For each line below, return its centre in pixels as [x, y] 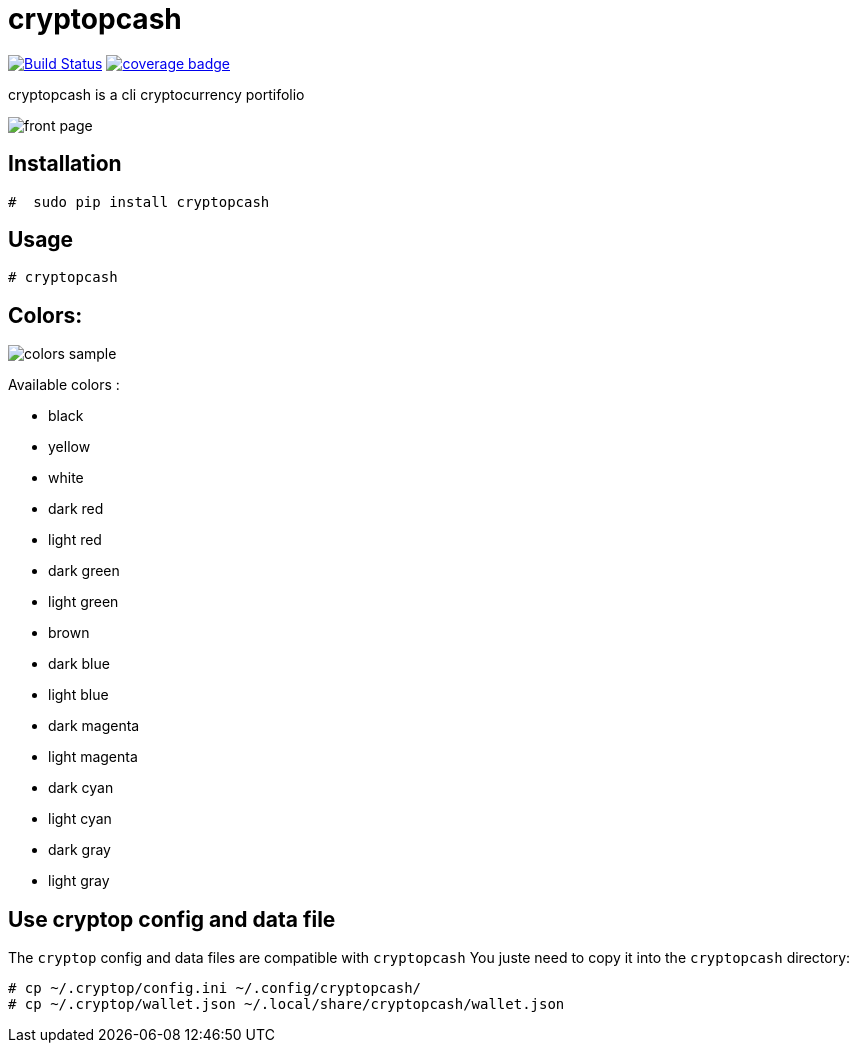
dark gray [79, 850]
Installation [65, 164]
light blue [78, 695]
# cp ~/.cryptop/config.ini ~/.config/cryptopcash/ [215, 988]
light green [83, 602]
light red [75, 540]
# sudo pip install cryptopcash [139, 201]
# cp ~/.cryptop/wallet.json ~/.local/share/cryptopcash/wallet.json [286, 1004]
